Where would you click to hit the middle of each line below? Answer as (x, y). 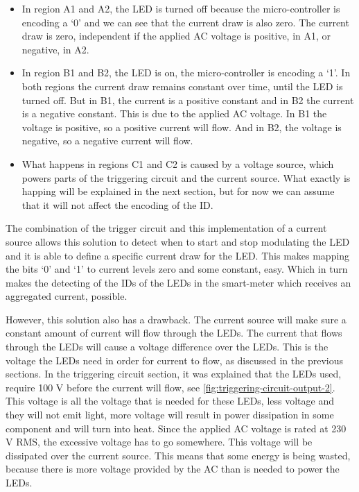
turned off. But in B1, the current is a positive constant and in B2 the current (188, 100)
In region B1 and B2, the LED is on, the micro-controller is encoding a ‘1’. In (186, 73)
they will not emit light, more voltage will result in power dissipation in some (170, 415)
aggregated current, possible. (67, 296)
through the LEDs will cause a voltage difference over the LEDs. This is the (167, 347)
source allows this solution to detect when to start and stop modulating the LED (178, 241)
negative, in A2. (55, 49)
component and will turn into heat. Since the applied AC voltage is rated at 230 (176, 428)
